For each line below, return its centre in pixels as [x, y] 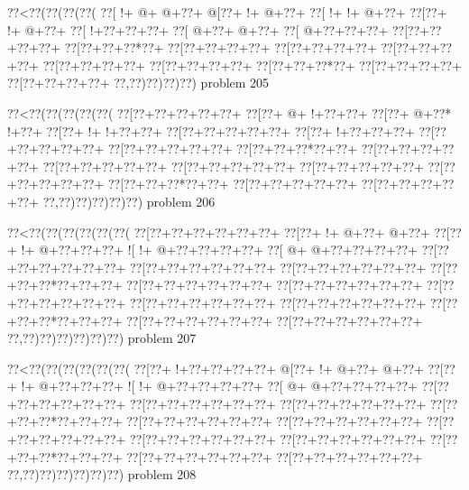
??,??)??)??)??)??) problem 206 [129, 201]
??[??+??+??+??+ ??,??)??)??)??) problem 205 [138, 83]
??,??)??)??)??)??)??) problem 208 [102, 474]
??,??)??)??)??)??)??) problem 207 [102, 338]
